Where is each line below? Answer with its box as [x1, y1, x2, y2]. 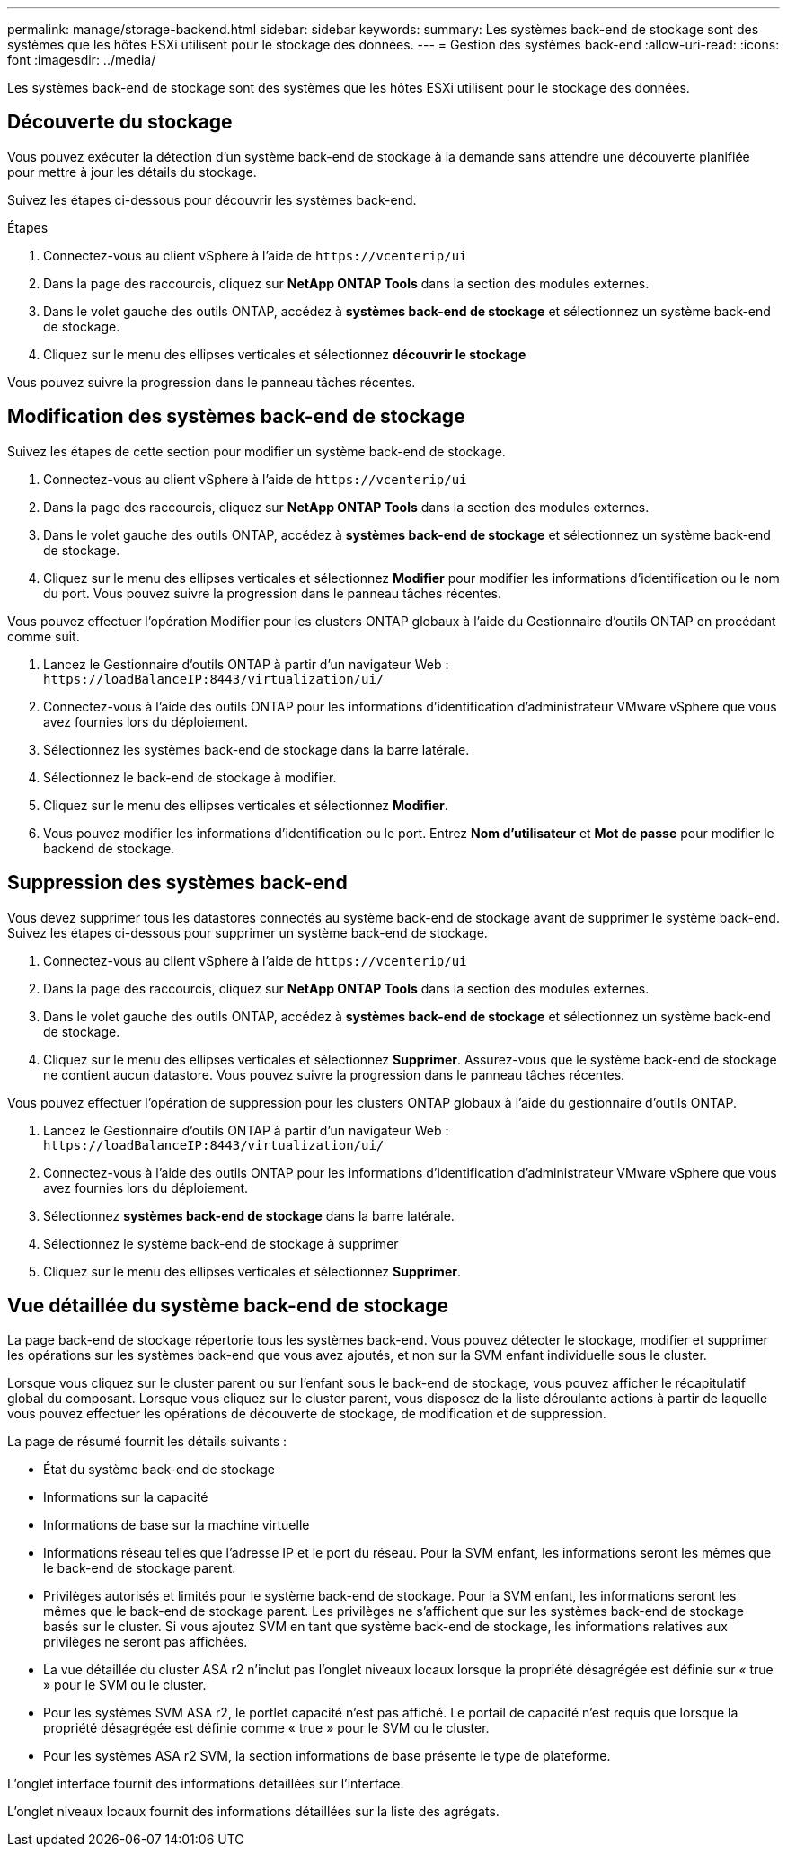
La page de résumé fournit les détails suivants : [7, 1434, 287, 1450]
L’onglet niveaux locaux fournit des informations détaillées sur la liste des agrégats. [7, 1804, 500, 1820]
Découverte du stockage [7, 110, 233, 134]
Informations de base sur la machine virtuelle [43, 1517, 310, 1533]
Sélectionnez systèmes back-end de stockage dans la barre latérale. [43, 1207, 455, 1223]
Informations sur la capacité [43, 1489, 208, 1505]
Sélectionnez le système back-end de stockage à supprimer [43, 1235, 399, 1251]
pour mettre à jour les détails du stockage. [7, 163, 257, 180]
